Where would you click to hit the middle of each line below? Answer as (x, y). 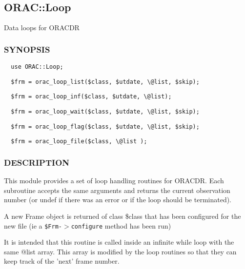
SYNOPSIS (27, 49)
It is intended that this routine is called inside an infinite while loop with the (119, 242)
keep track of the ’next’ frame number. (62, 261)
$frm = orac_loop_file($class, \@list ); (79, 142)
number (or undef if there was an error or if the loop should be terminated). (118, 200)
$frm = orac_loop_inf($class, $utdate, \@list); (91, 97)
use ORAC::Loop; (37, 67)
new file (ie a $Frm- (33, 225)
